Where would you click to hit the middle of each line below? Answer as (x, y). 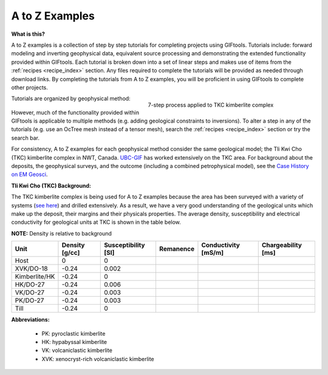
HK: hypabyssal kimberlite (74, 342)
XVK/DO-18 (31, 269)
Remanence (176, 249)
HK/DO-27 (30, 285)
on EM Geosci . (29, 174)
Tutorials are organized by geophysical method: (71, 99)
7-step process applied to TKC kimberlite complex (211, 105)
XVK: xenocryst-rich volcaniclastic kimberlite (98, 359)
